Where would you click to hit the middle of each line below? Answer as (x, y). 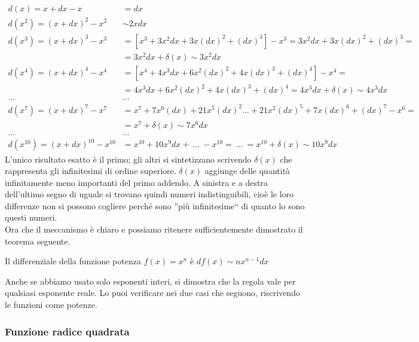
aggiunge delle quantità (247, 171)
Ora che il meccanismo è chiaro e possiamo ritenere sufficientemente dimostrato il (154, 229)
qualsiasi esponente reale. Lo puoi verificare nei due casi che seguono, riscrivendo (152, 293)
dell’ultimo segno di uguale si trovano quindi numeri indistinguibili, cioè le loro (149, 194)
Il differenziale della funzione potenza (73, 261)
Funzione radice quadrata (67, 331)
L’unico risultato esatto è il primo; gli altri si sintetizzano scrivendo (128, 159)
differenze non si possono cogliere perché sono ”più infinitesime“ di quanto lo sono (155, 205)
